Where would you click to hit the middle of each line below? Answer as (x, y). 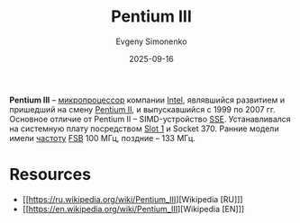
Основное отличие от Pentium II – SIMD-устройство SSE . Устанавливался (150, 119)
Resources (50, 175)
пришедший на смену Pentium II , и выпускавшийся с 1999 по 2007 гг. (143, 109)
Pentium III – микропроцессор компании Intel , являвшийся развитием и (147, 100)
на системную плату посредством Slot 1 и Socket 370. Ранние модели (144, 129)
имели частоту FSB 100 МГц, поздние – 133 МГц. (102, 138)
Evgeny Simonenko (151, 41)
